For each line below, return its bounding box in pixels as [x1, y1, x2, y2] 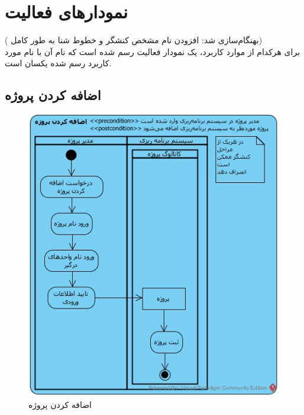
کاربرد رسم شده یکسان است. [5, 57, 112, 69]
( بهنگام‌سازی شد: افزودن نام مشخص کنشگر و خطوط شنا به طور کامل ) [5, 34, 263, 46]
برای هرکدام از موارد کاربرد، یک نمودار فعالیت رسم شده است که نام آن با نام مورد [5, 45, 300, 57]
